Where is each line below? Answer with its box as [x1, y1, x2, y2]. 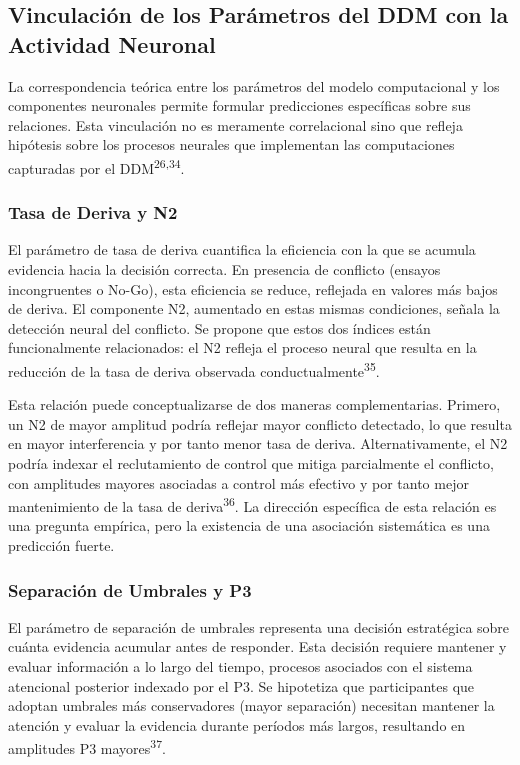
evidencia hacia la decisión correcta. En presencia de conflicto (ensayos [8, 259, 441, 280]
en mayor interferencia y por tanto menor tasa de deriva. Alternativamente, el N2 [8, 433, 508, 454]
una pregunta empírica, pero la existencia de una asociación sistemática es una [8, 515, 490, 536]
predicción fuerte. [8, 535, 115, 556]
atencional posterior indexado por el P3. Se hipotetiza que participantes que [8, 675, 475, 696]
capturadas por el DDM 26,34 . [8, 154, 185, 178]
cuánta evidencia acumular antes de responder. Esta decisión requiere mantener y [8, 636, 507, 657]
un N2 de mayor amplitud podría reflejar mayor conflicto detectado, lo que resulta [8, 413, 512, 434]
